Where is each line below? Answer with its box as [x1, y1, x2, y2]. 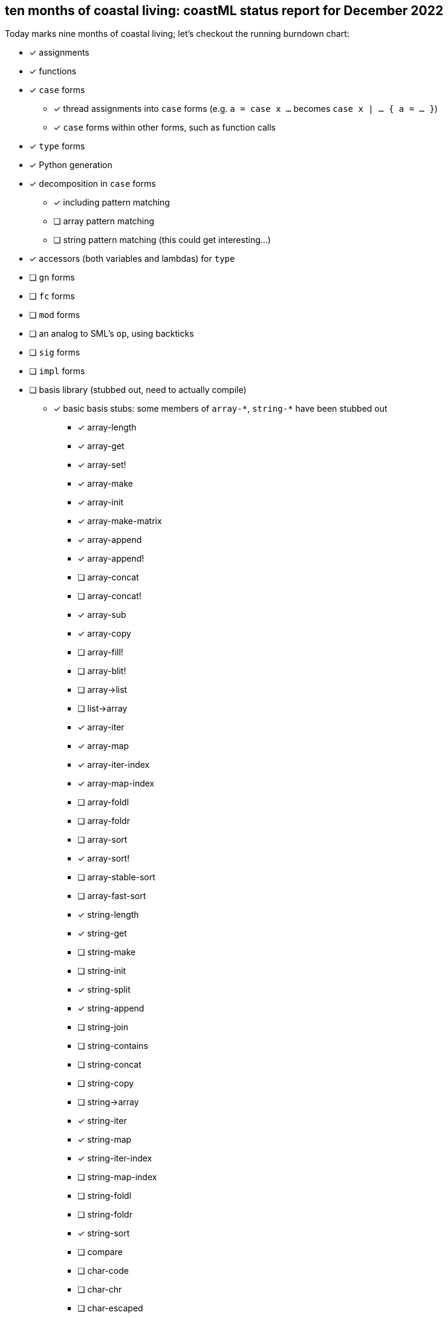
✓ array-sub [77, 609, 126, 620]
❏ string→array [77, 1097, 139, 1108]
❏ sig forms [29, 347, 80, 358]
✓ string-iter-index [77, 1153, 152, 1164]
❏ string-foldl [77, 1190, 132, 1201]
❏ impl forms [29, 366, 85, 377]
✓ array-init [77, 497, 123, 508]
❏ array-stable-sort [77, 872, 155, 883]
